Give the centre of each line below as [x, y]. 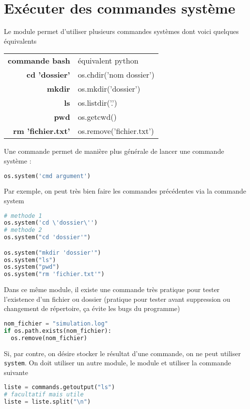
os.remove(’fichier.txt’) [116, 131]
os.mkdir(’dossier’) [109, 89]
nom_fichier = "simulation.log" [56, 324]
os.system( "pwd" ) [32, 267]
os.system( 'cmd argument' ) [47, 176]
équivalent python [108, 61]
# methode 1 [23, 216]
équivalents [20, 41]
